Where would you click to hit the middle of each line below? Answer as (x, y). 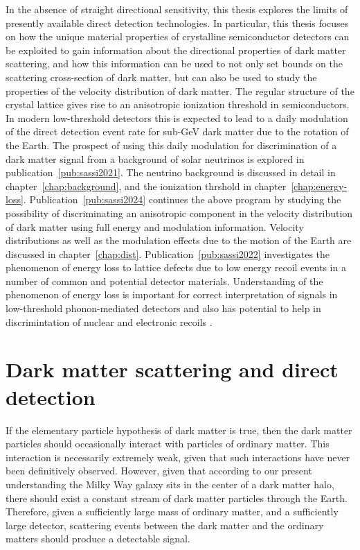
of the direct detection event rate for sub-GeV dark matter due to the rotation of (177, 131)
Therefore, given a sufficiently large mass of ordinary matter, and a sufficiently (172, 512)
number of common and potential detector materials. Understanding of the (164, 281)
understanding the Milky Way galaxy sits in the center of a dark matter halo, (170, 484)
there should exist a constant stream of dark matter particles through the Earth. (177, 498)
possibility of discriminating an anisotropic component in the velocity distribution (179, 213)
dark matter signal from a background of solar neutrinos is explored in (155, 158)
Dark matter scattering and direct (172, 369)
